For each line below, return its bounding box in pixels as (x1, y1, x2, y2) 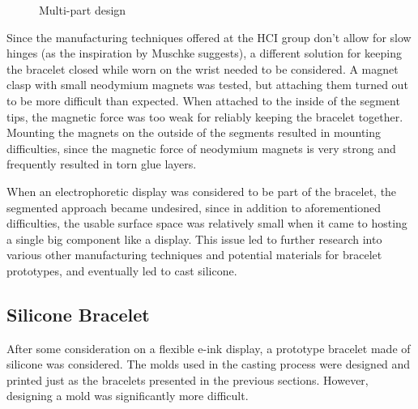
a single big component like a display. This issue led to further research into (6, 230, 382, 247)
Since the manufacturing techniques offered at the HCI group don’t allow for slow (6, 28, 412, 45)
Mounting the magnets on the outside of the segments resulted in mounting (6, 124, 382, 141)
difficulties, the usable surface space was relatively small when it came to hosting (6, 215, 407, 232)
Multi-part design (39, 2, 126, 18)
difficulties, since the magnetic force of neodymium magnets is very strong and (6, 139, 396, 156)
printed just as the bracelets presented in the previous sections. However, (6, 371, 369, 388)
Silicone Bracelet (6, 301, 150, 326)
